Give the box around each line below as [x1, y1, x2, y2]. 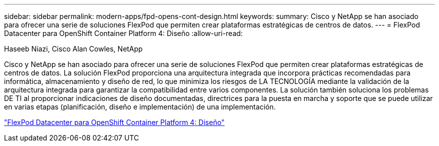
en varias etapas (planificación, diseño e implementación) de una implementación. [4, 102, 276, 111]
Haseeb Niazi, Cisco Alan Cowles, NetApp [4, 44, 143, 53]
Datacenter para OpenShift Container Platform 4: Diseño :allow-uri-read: [4, 29, 243, 37]
